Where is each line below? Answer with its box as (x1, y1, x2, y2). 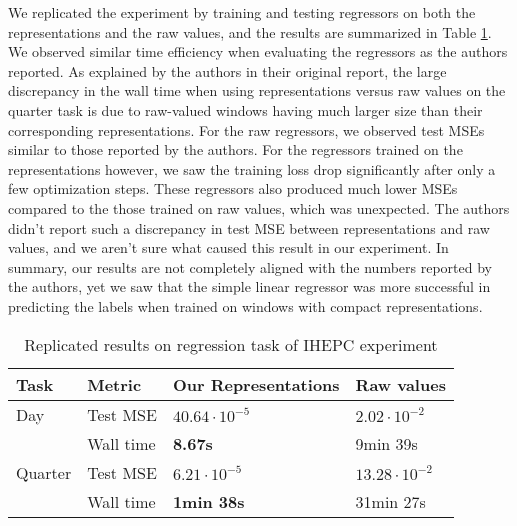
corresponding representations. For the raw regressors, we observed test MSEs (8, 119, 485, 140)
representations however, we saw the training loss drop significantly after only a (8, 158, 496, 179)
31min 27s (355, 489, 426, 513)
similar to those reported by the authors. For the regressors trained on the (8, 139, 463, 160)
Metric (87, 372, 142, 396)
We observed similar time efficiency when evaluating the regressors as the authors (8, 41, 508, 62)
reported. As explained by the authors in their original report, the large (8, 60, 447, 81)
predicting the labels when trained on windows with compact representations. (8, 295, 483, 316)
